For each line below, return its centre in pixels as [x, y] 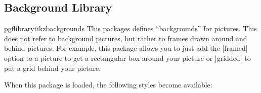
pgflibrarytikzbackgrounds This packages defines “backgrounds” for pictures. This [130, 28]
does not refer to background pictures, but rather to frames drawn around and [126, 38]
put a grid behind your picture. [53, 68]
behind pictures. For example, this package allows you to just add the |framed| [126, 48]
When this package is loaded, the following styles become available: [108, 85]
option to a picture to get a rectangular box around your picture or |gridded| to [127, 58]
